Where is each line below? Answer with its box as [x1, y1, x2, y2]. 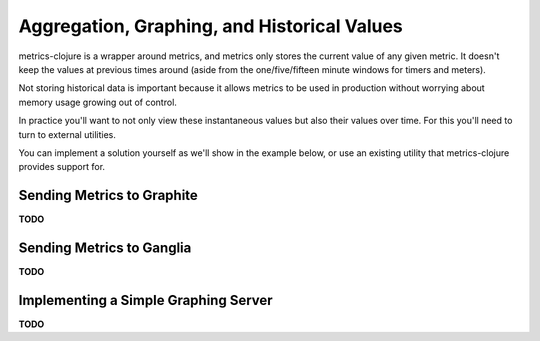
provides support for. [18, 161, 105, 173]
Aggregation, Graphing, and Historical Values [18, 15, 404, 37]
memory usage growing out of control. [18, 96, 177, 108]
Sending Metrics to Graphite [18, 187, 199, 204]
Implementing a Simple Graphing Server [18, 291, 274, 309]
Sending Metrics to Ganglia [18, 240, 192, 256]
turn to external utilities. [18, 128, 117, 140]
